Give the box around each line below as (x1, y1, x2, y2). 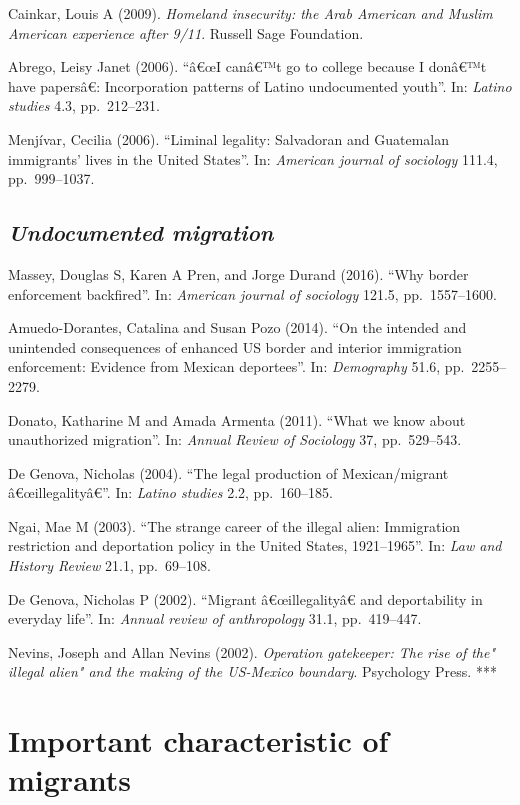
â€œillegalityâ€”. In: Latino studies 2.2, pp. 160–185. (8, 482, 333, 503)
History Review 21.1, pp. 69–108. (8, 555, 211, 576)
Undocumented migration (8, 217, 274, 248)
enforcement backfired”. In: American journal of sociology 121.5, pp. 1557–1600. (8, 283, 497, 304)
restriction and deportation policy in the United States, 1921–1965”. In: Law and (8, 535, 502, 556)
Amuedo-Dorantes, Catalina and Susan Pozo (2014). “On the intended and (8, 317, 467, 338)
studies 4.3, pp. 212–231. (8, 95, 160, 116)
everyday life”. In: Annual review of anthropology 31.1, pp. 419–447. (8, 608, 422, 629)
